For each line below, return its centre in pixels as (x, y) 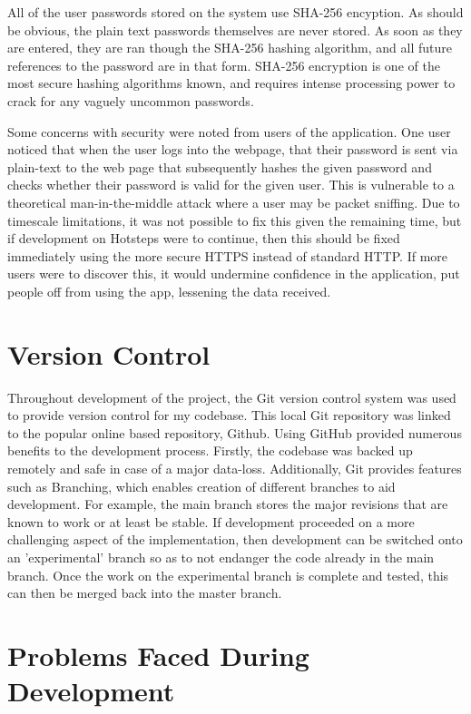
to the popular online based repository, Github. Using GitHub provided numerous (235, 432)
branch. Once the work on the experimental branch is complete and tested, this (228, 575)
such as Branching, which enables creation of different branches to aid (201, 486)
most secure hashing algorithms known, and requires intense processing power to (231, 83)
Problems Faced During (158, 655)
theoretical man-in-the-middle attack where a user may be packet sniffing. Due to (234, 202)
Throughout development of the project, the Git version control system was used (232, 397)
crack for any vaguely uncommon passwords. (131, 100)
